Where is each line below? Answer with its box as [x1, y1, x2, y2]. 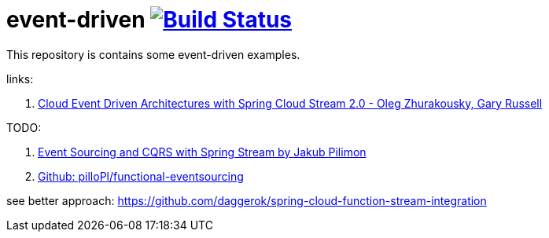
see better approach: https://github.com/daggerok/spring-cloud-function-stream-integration [6, 193, 487, 207]
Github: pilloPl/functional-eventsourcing [38, 169, 244, 183]
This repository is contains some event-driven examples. [6, 47, 300, 61]
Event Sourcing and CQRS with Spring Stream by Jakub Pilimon [38, 145, 367, 159]
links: [6, 71, 34, 86]
